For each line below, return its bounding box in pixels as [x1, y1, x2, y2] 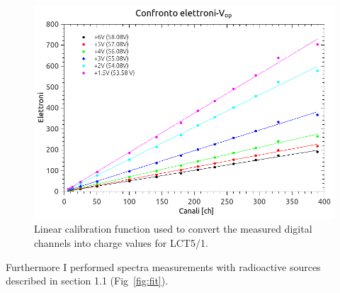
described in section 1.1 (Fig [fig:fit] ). [6, 273, 169, 288]
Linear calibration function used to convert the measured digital [34, 221, 312, 236]
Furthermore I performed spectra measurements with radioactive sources [6, 259, 321, 274]
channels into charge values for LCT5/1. [34, 236, 208, 250]
